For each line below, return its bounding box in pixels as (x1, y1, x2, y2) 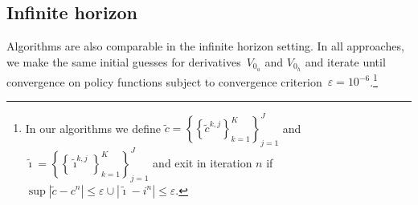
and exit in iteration (153, 154, 252, 171)
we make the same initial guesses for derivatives (6, 53, 241, 70)
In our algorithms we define (25, 119, 161, 136)
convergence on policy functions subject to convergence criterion (6, 73, 322, 90)
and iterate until (305, 53, 386, 70)
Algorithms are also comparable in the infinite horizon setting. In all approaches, (6, 38, 404, 54)
